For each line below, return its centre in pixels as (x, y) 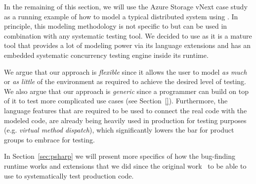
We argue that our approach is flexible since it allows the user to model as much (126, 71)
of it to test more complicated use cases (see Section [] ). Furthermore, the (116, 101)
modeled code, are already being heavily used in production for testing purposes (125, 120)
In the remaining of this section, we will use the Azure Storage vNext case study (126, 6)
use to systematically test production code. (69, 175)
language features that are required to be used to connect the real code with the (126, 110)
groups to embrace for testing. (49, 139)
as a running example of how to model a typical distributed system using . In (121, 16)
